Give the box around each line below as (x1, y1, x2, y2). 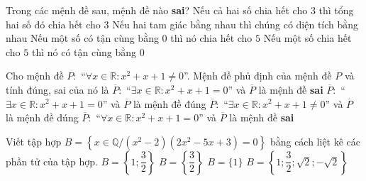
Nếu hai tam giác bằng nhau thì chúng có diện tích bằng (112, 16, 359, 31)
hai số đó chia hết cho (6, 16, 101, 31)
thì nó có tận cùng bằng (31, 44, 136, 59)
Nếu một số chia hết (263, 31, 352, 45)
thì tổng (318, 3, 354, 17)
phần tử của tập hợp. (6, 153, 98, 168)
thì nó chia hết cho (170, 31, 253, 45)
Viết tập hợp (6, 133, 62, 148)
